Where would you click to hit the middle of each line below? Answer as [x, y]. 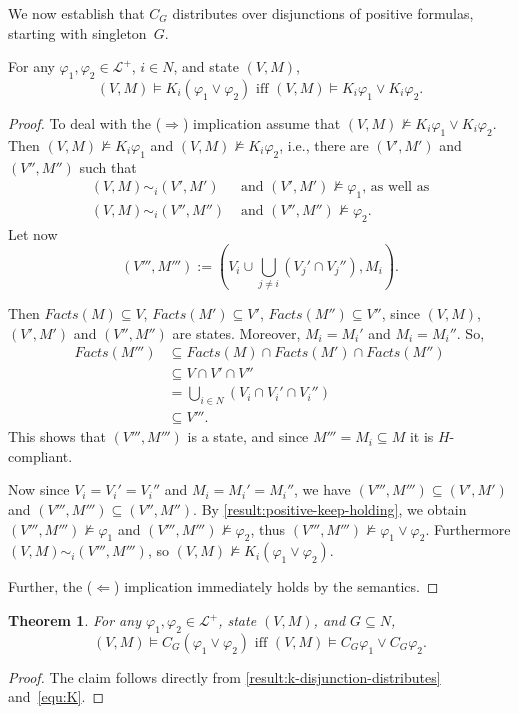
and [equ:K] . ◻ [56, 696]
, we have [322, 489]
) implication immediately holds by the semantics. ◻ [276, 586]
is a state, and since [248, 436]
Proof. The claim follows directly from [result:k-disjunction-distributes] [224, 676]
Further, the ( [50, 586]
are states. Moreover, [236, 332]
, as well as [396, 187]
